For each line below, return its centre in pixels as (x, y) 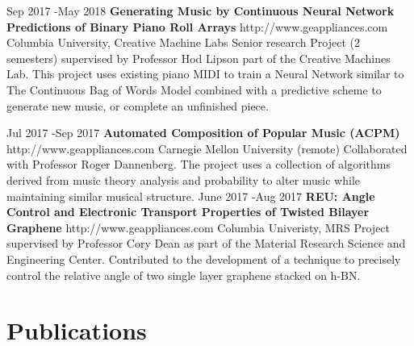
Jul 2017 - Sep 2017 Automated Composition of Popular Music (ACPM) (203, 133)
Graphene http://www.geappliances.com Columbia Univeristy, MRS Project (199, 227)
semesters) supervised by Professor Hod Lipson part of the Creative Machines (199, 58)
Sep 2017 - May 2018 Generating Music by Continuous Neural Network (201, 10)
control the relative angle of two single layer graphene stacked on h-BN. (184, 275)
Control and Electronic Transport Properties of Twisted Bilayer (188, 212)
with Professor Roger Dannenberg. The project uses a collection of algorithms (199, 164)
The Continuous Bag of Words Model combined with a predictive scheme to (194, 89)
